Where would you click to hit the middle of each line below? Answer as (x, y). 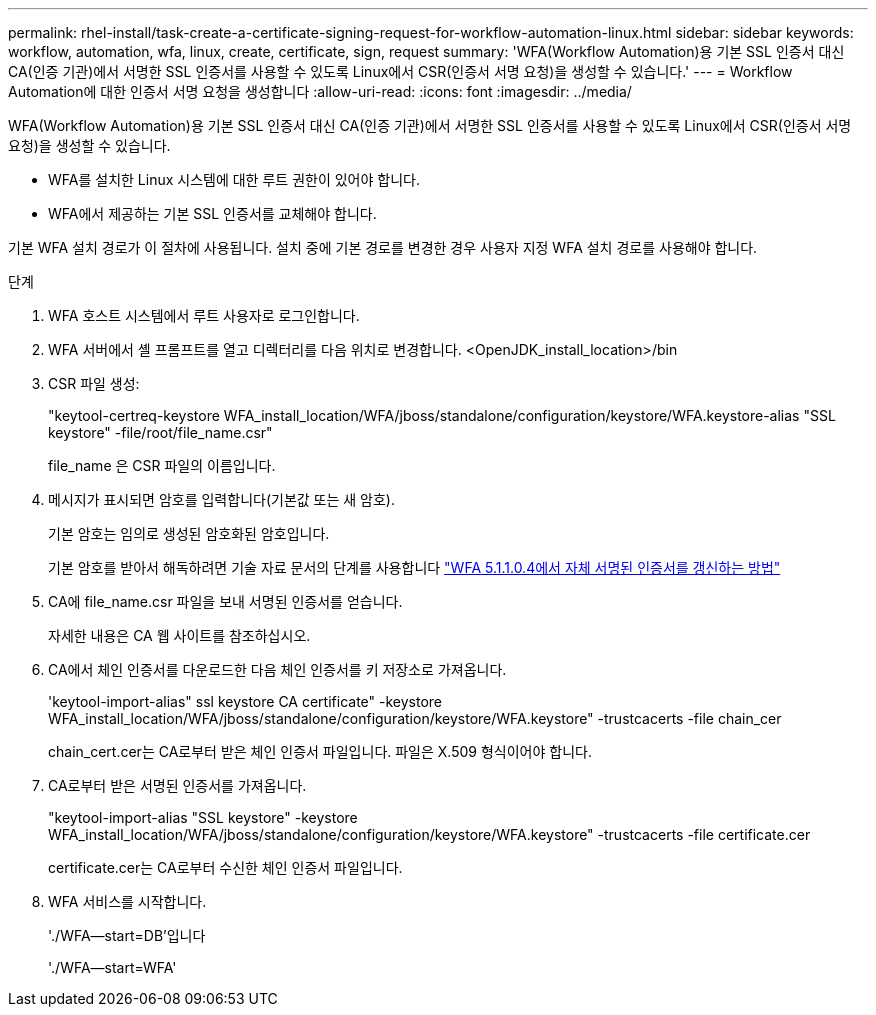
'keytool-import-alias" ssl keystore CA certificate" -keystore (245, 701)
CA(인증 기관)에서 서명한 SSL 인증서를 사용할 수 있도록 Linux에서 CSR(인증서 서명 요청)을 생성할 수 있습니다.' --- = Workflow (400, 71)
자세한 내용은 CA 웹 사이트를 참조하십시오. (179, 635)
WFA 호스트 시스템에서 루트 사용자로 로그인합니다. (204, 315)
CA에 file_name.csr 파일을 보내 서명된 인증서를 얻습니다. (225, 601)
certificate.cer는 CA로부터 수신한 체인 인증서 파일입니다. (225, 867)
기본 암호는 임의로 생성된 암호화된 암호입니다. (189, 533)
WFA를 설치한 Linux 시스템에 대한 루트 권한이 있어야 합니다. (234, 179)
